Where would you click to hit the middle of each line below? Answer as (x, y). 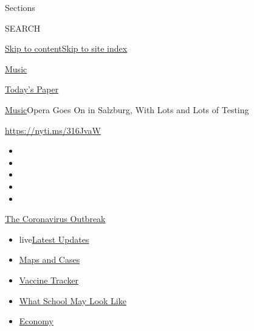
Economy (36, 321)
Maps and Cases (50, 260)
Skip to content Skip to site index (66, 48)
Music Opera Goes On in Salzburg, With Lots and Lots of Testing (127, 109)
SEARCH (23, 28)
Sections (20, 7)
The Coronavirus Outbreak (55, 219)
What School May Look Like (73, 300)
